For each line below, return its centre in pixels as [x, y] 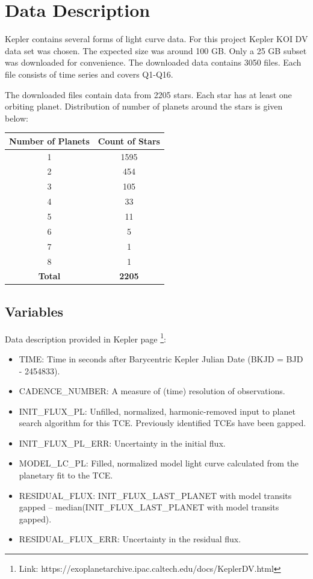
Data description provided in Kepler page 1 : [85, 338]
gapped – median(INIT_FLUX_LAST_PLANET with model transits [149, 507]
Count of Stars [129, 141]
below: [17, 118]
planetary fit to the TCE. [66, 475]
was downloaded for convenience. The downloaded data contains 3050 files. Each [153, 62]
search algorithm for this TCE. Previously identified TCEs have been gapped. [163, 423]
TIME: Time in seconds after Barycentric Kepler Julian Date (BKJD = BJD [161, 358]
